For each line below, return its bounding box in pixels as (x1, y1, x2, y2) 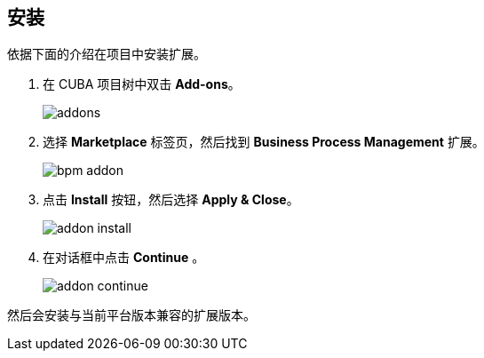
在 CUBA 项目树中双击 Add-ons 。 (43, 76, 241, 92)
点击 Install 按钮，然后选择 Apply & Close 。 (43, 192, 299, 208)
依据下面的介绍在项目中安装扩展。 (7, 46, 206, 62)
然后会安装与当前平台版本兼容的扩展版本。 (7, 307, 256, 323)
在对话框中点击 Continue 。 (43, 250, 205, 266)
